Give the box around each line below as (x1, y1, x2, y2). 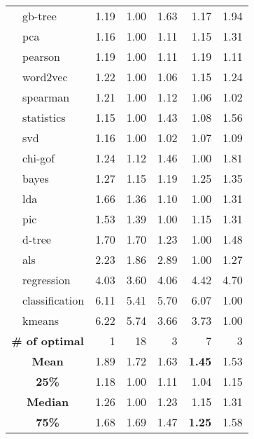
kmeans (22, 312, 59, 328)
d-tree (22, 231, 51, 247)
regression (22, 272, 71, 288)
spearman (22, 89, 70, 105)
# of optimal (11, 333, 84, 349)
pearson (22, 48, 60, 64)
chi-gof (22, 150, 55, 166)
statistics (22, 109, 66, 125)
